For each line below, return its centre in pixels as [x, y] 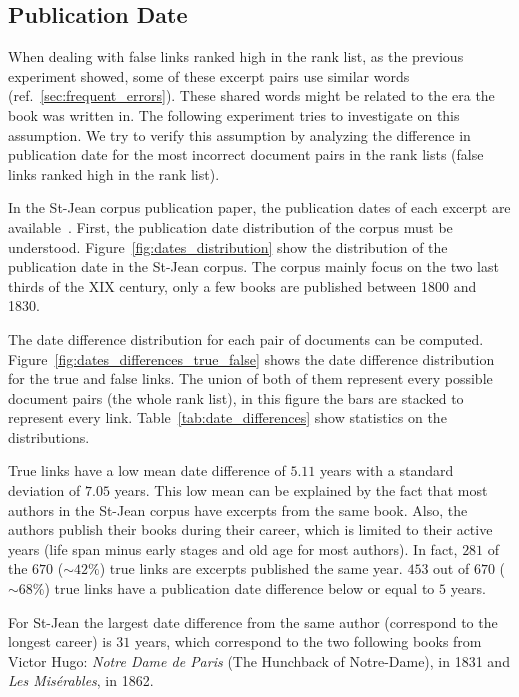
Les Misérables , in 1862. [81, 680]
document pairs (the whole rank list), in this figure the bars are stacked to [236, 397]
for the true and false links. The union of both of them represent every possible [250, 378]
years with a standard [387, 470]
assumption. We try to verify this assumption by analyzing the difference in [239, 134]
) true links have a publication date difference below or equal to [239, 588]
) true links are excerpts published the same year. [251, 568]
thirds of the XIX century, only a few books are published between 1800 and [242, 285]
